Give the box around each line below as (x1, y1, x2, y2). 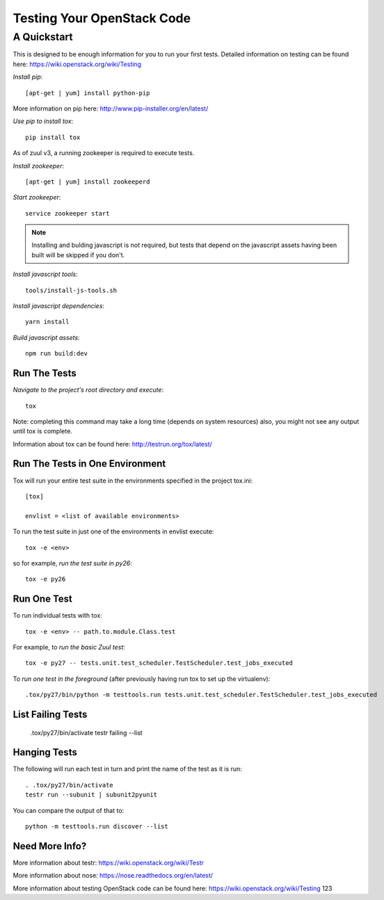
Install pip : (13, 73, 43, 81)
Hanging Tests (13, 746, 78, 758)
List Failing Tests (13, 708, 88, 720)
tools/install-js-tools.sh (25, 286, 118, 294)
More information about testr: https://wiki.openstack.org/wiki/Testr (13, 858, 205, 867)
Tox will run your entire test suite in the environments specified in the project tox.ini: (13, 476, 253, 485)
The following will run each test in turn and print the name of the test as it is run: (13, 765, 243, 773)
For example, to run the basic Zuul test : (13, 643, 125, 651)
